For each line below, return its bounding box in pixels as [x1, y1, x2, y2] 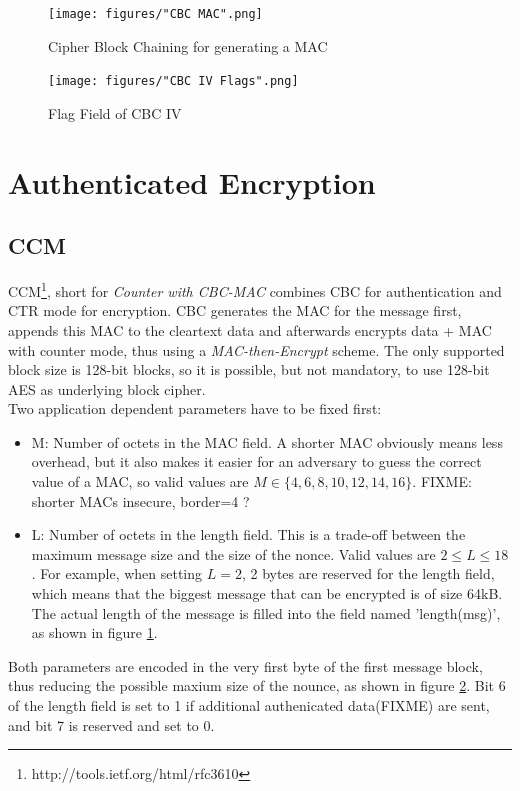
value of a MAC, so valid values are [31, 471, 249, 492]
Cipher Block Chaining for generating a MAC [48, 35, 328, 56]
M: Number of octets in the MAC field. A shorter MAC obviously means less [31, 431, 503, 452]
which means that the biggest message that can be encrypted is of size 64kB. [31, 583, 503, 604]
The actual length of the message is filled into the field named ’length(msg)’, [31, 602, 501, 623]
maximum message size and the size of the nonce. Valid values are [31, 543, 436, 564]
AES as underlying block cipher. [8, 378, 206, 399]
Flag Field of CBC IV [48, 102, 182, 123]
